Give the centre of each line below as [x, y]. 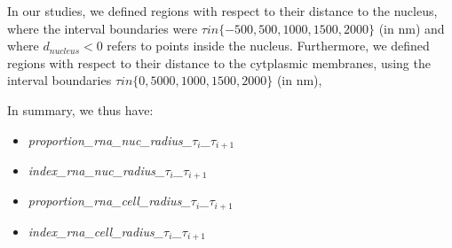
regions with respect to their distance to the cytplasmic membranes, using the [219, 62]
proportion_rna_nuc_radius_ [110, 139]
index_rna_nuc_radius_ [96, 170]
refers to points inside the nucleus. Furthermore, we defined [268, 46]
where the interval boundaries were [103, 28]
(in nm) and [412, 28]
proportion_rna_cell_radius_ [109, 201]
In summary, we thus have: [80, 109]
